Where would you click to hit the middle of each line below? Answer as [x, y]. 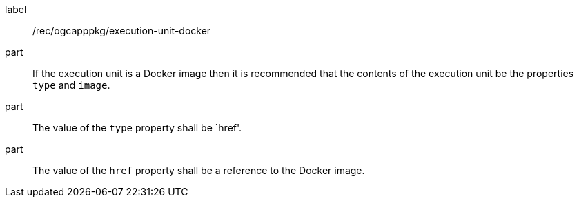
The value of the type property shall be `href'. [137, 128]
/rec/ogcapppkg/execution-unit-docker [122, 31]
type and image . [71, 85]
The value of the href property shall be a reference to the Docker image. [199, 170]
